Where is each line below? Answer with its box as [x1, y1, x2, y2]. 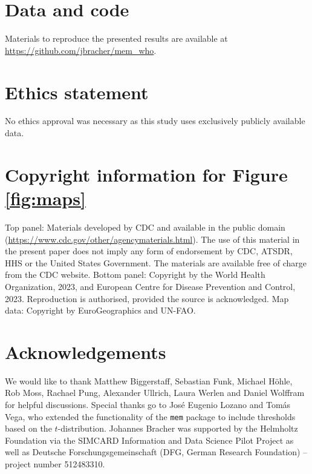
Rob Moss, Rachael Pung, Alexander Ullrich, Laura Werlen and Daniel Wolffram [5, 386, 305, 399]
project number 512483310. [5, 458, 105, 470]
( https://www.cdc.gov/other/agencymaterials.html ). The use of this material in [5, 232, 300, 245]
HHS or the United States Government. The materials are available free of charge [5, 256, 307, 269]
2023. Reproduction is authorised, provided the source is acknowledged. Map [5, 292, 289, 304]
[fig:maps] [5, 186, 86, 210]
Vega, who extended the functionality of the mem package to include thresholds [5, 410, 296, 423]
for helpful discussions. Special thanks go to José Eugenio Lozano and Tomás [5, 398, 291, 410]
